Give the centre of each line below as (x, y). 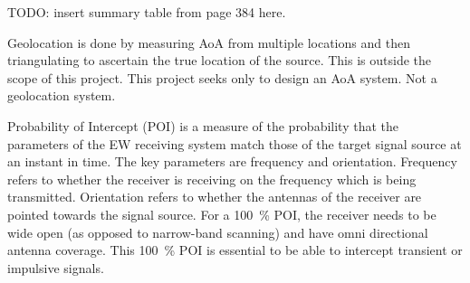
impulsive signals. (56, 267)
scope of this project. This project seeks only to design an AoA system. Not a (222, 77)
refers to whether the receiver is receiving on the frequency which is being (212, 179)
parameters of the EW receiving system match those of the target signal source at (235, 143)
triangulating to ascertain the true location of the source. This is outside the (219, 60)
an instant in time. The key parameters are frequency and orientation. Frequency (232, 161)
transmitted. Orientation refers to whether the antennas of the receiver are (215, 197)
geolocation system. (62, 95)
